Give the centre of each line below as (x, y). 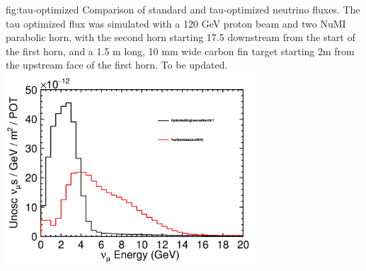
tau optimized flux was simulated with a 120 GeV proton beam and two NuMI (176, 23)
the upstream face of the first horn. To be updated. (117, 65)
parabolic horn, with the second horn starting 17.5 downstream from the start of (181, 37)
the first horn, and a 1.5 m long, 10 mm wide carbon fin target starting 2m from (180, 51)
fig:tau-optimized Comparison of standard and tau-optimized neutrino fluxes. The (183, 9)
